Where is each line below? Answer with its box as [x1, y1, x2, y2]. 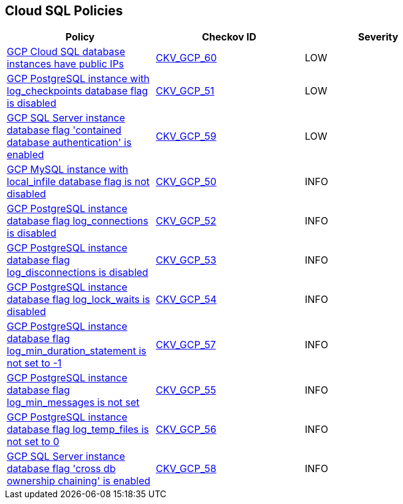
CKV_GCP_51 [155, 85, 215, 97]
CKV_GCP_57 [155, 338, 216, 351]
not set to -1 [7, 357, 62, 370]
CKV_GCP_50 [155, 175, 217, 188]
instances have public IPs [7, 58, 125, 71]
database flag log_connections [7, 215, 148, 227]
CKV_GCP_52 [155, 215, 217, 227]
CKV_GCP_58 [155, 462, 217, 475]
